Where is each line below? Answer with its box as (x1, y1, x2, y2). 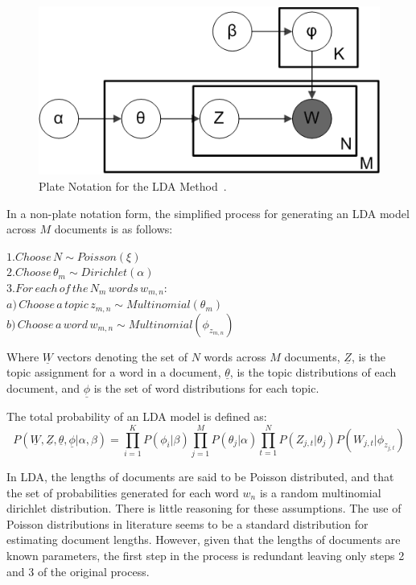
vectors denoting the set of (56, 348, 187, 365)
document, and (6, 380, 80, 397)
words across (204, 348, 266, 365)
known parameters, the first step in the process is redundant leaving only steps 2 (6, 546, 405, 563)
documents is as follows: (54, 220, 173, 237)
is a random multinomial (259, 484, 381, 501)
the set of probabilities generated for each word (6, 484, 239, 501)
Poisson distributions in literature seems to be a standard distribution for (6, 515, 369, 532)
